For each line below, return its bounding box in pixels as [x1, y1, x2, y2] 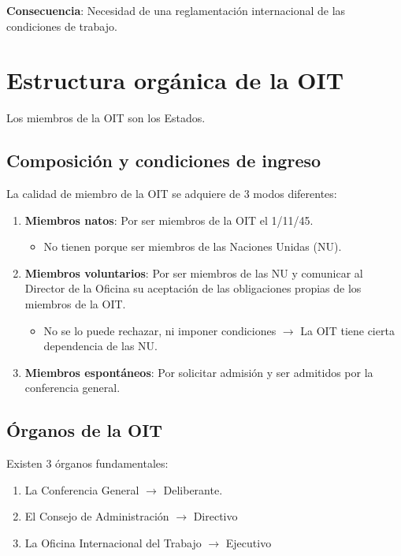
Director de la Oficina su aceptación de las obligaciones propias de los [24, 280, 362, 297]
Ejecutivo [225, 535, 272, 551]
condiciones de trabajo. [6, 17, 117, 34]
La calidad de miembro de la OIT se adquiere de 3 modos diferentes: [6, 185, 337, 202]
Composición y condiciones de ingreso [6, 148, 321, 173]
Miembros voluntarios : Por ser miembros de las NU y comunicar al [24, 264, 363, 281]
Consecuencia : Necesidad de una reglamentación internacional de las [6, 2, 346, 18]
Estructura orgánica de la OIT [6, 64, 344, 96]
